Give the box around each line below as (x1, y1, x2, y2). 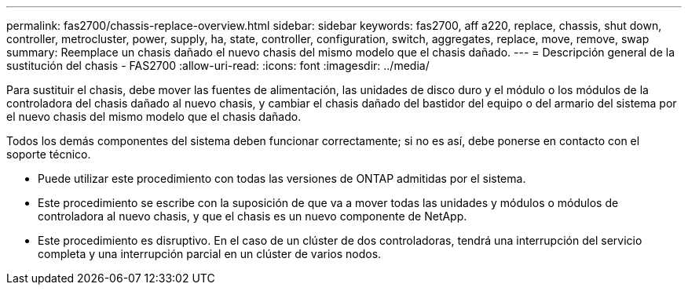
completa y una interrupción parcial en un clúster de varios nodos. (38, 247, 382, 260)
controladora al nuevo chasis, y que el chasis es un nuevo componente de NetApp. (38, 209, 467, 223)
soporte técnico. (6, 147, 91, 161)
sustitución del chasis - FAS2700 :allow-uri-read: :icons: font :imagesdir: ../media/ (6, 59, 430, 72)
